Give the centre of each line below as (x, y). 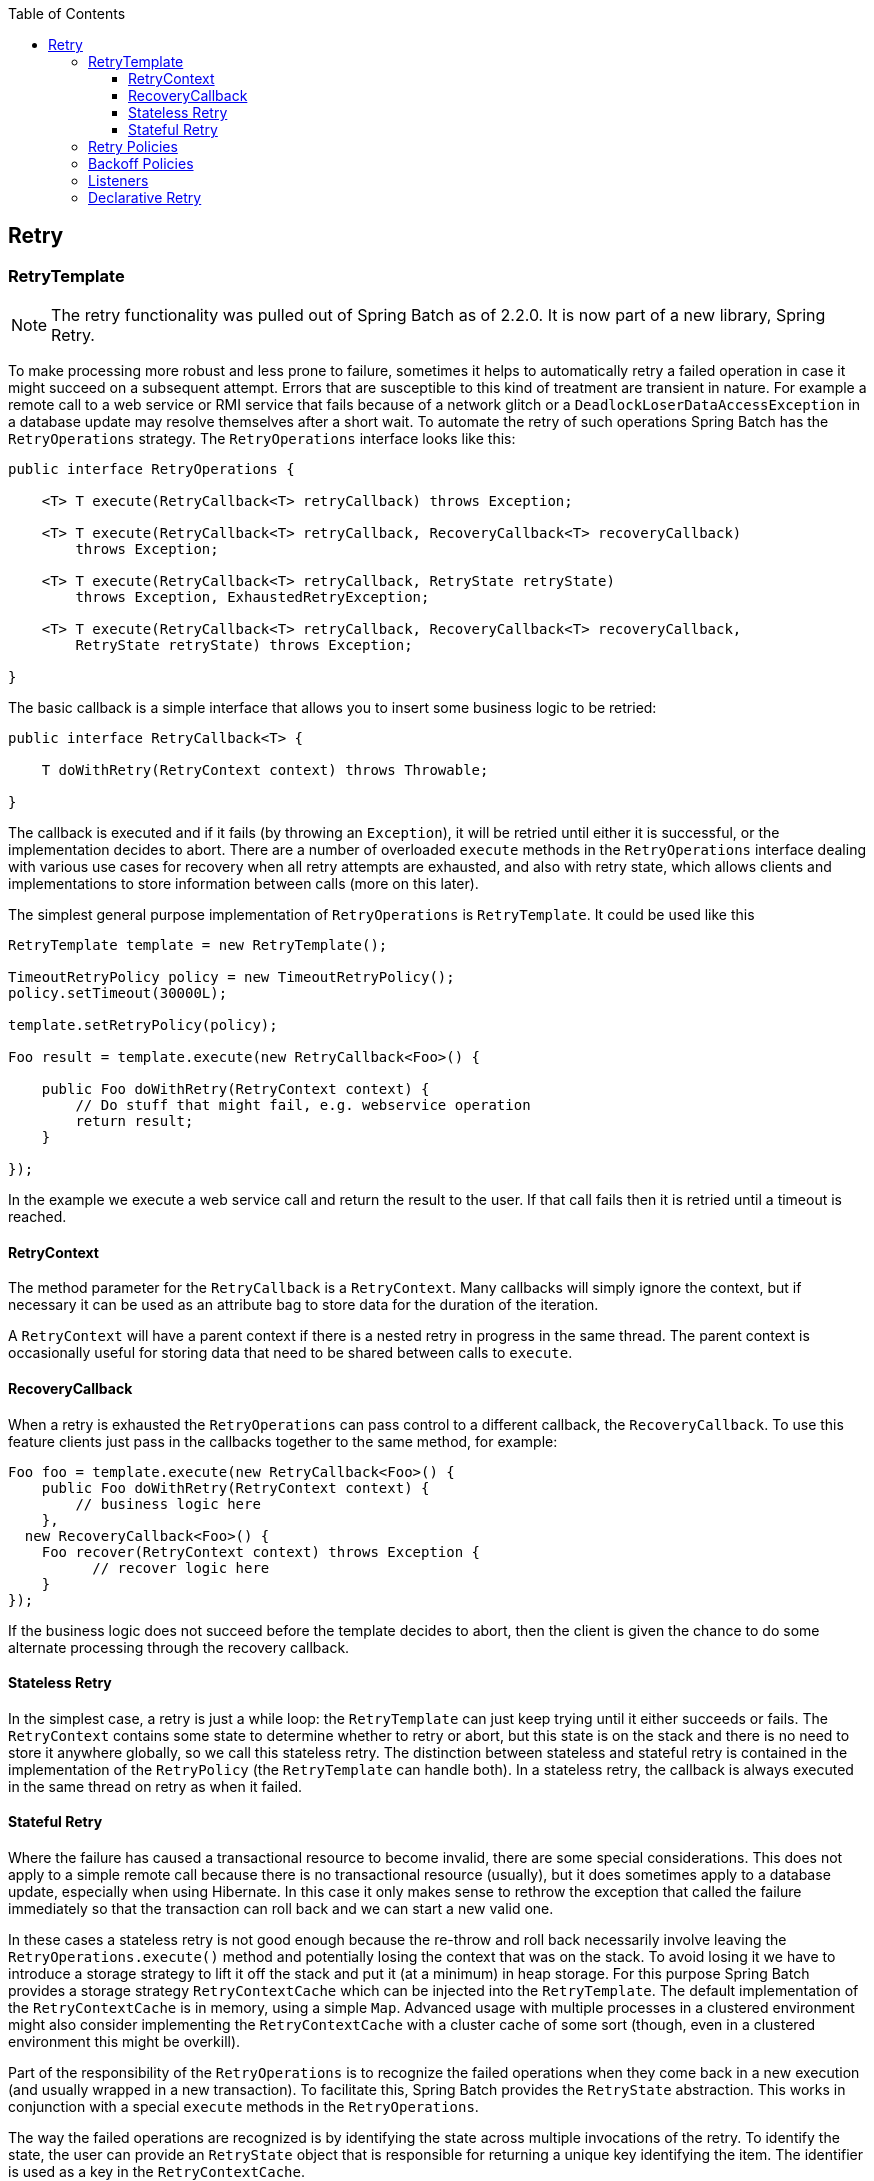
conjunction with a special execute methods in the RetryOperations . (243, 2107)
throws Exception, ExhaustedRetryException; (252, 597)
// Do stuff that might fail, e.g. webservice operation (303, 1105)
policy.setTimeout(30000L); (118, 993)
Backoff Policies (141, 163)
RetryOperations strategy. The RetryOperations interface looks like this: (262, 439)
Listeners (118, 180)
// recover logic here (181, 1567)
